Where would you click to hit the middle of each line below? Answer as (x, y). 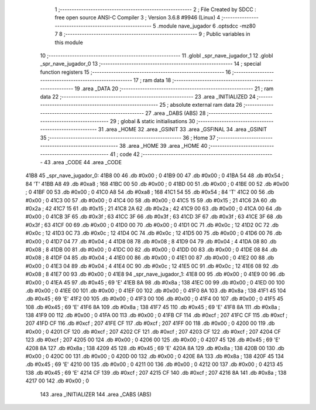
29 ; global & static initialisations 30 (152, 121)
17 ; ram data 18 (152, 80)
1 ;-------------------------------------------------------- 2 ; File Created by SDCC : (156, 9)
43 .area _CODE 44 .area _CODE (83, 162)
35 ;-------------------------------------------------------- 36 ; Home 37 (128, 137)
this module (69, 42)
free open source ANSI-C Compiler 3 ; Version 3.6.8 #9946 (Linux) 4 (138, 18)
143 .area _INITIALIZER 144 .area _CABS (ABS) (96, 394)
